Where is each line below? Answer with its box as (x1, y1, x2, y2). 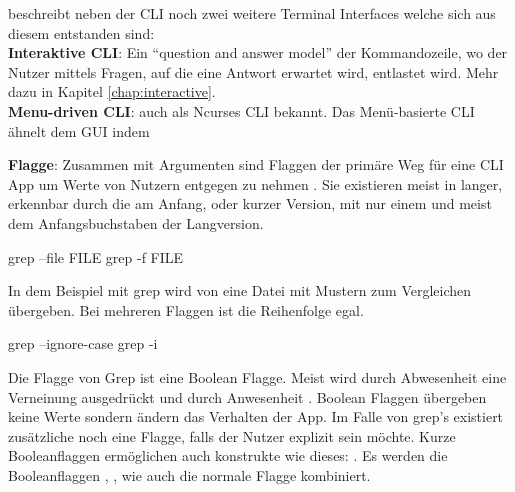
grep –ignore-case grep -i (8, 333, 158, 354)
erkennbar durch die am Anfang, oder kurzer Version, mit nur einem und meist (8, 193, 492, 214)
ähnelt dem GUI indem (8, 120, 150, 141)
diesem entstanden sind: (8, 22, 155, 43)
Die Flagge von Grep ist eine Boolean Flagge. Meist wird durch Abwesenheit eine (8, 366, 507, 387)
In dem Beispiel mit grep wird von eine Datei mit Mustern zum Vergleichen (8, 280, 472, 301)
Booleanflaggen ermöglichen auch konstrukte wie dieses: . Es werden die (8, 445, 448, 466)
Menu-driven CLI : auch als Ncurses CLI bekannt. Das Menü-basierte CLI (8, 100, 475, 121)
